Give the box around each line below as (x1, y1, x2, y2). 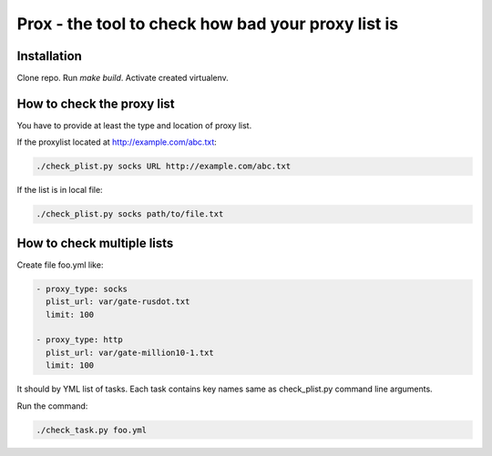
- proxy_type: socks (36, 283, 128, 294)
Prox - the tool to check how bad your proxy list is (16, 14, 399, 34)
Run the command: (16, 400, 88, 411)
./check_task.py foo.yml (36, 424, 148, 435)
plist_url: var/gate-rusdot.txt (46, 297, 190, 307)
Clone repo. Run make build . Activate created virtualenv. (16, 73, 229, 84)
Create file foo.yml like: (16, 259, 104, 270)
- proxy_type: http (36, 335, 123, 345)
